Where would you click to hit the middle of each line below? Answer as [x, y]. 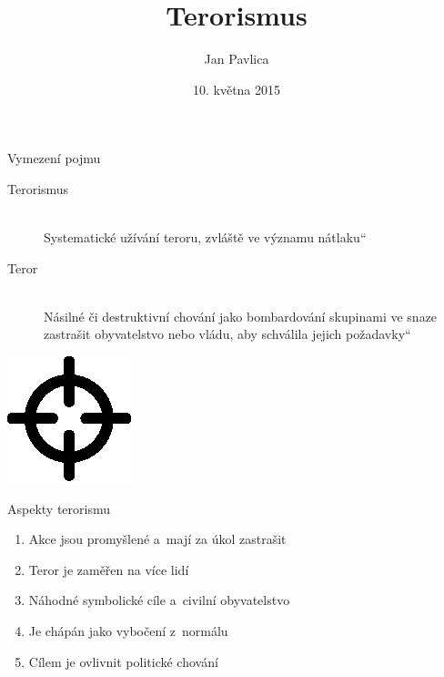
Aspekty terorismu [59, 508]
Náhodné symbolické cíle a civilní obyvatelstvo [159, 600]
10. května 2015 [237, 89]
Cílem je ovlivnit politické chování [123, 661]
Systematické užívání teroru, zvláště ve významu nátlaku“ [205, 237]
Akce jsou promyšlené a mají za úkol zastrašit [157, 539]
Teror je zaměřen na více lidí [109, 569]
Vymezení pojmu [54, 158]
